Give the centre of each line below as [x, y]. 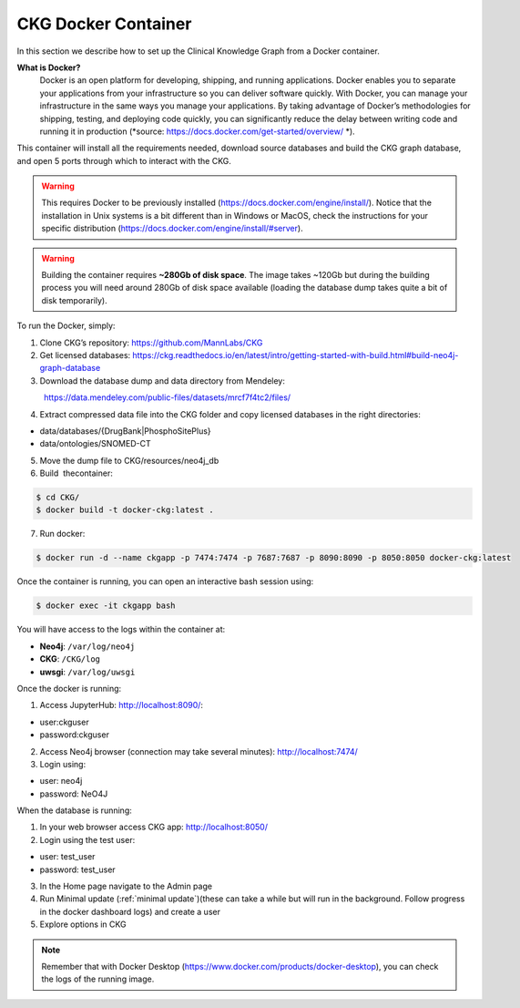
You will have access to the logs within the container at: [121, 630]
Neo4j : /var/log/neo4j [87, 646]
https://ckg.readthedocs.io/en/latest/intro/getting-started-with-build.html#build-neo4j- [296, 355]
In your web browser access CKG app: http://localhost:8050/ [154, 827]
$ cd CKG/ [58, 498]
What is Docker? [49, 67]
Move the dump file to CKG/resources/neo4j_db [129, 460]
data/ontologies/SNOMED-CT [95, 444]
